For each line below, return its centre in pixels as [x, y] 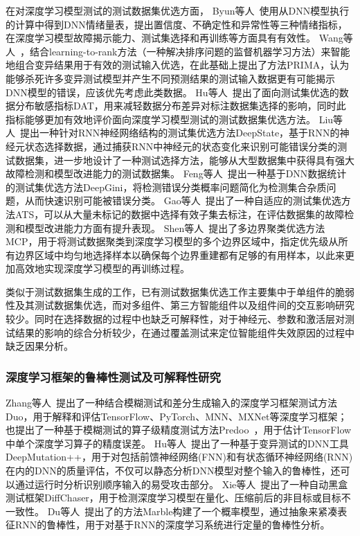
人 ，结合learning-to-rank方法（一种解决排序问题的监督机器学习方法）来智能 [178, 51]
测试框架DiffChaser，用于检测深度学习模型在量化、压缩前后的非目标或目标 [173, 498]
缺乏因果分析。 [39, 346]
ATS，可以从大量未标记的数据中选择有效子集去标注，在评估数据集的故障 [180, 214]
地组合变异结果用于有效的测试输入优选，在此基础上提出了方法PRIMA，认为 [178, 65]
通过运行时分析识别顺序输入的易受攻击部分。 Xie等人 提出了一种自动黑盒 [181, 484]
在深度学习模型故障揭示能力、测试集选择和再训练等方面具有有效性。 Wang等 [179, 38]
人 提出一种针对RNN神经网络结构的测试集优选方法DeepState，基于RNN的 [173, 133]
